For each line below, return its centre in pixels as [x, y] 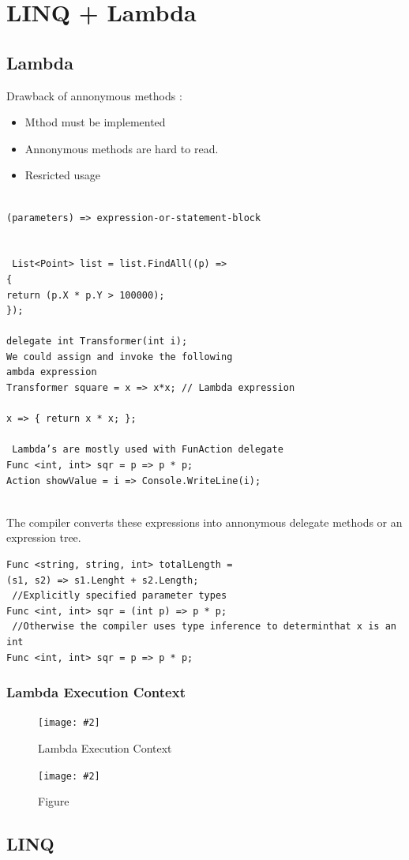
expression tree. [44, 537]
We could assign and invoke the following [120, 357]
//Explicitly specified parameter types [120, 596]
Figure [54, 801]
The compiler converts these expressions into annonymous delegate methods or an [204, 522]
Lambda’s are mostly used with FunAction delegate [148, 450]
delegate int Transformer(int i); [97, 342]
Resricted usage [63, 175]
